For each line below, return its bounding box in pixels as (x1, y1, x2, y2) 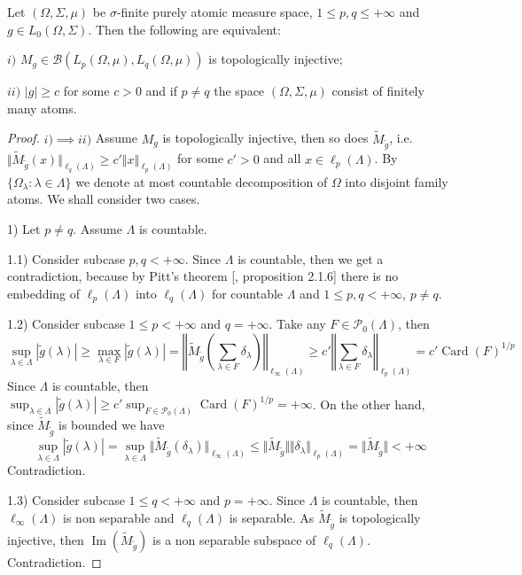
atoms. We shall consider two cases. (7, 190, 200, 208)
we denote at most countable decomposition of (75, 172, 328, 190)
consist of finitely (331, 82, 425, 100)
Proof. (7, 128, 40, 147)
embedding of (7, 284, 81, 302)
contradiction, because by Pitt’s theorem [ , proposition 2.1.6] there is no (7, 267, 399, 285)
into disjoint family (345, 172, 448, 190)
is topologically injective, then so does (162, 128, 369, 147)
